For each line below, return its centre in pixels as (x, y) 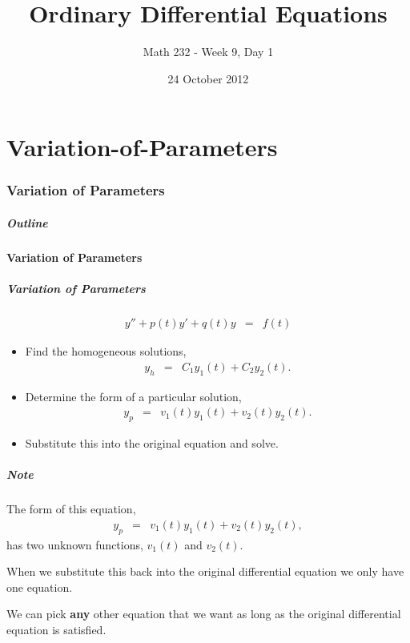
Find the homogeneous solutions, (106, 351)
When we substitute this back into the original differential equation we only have (205, 571)
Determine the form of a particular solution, (133, 396)
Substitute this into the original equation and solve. (152, 442)
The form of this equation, (71, 509)
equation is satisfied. (56, 629)
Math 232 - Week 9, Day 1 (208, 52)
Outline (27, 222)
